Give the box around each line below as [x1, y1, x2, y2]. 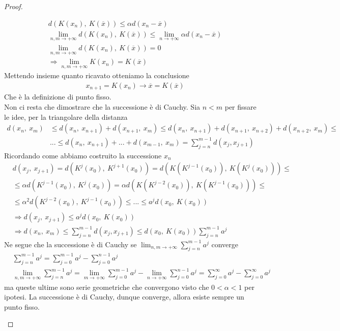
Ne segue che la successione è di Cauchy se [4, 239, 137, 249]
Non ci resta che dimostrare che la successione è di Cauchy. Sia [4, 102, 201, 112]
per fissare [224, 102, 257, 112]
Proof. [4, 1, 23, 11]
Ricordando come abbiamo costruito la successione [4, 150, 162, 160]
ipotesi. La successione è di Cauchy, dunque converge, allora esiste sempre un [4, 291, 244, 302]
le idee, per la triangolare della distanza [4, 111, 128, 122]
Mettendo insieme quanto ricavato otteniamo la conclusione [4, 70, 189, 81]
